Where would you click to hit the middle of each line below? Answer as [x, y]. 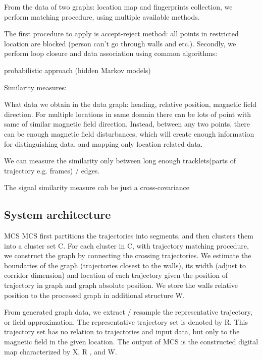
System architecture [58, 215]
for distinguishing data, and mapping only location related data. [103, 143]
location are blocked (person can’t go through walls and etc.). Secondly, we [120, 43]
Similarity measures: [35, 87]
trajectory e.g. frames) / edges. [52, 170]
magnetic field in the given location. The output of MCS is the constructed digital [131, 342]
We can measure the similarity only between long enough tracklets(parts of [120, 161]
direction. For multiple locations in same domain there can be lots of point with [128, 114]
